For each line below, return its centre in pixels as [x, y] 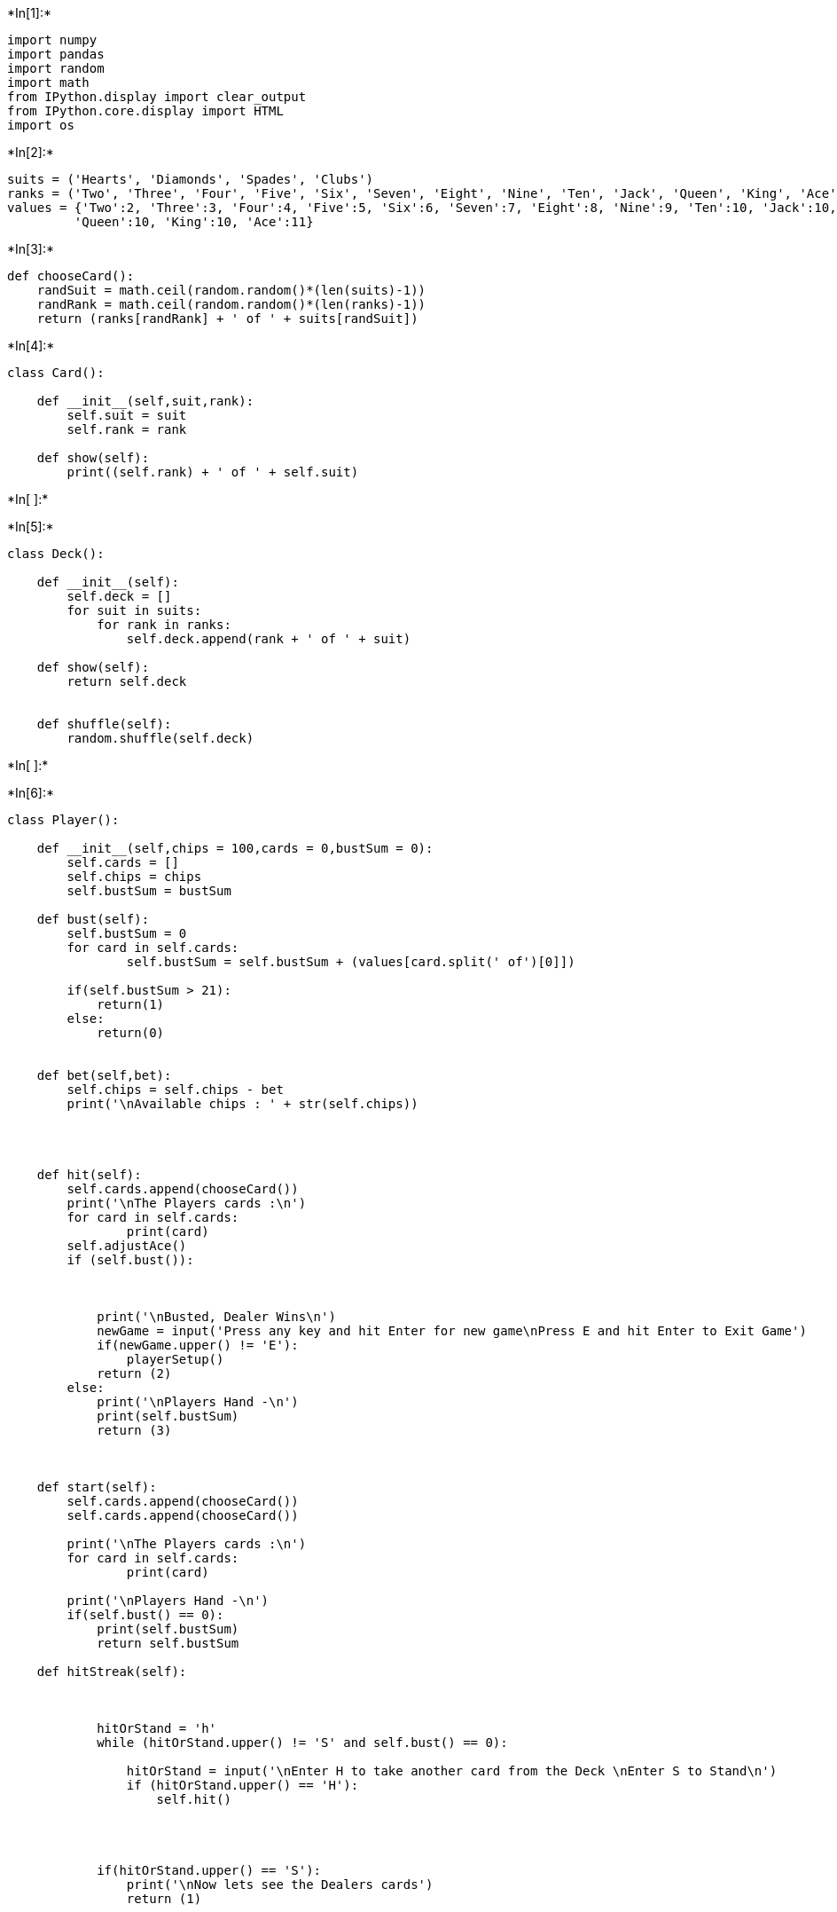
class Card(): [56, 373]
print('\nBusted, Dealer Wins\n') [216, 1317]
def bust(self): [93, 919]
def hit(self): [89, 1175]
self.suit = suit [127, 415]
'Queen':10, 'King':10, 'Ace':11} [194, 222]
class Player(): [63, 820]
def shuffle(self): [104, 724]
